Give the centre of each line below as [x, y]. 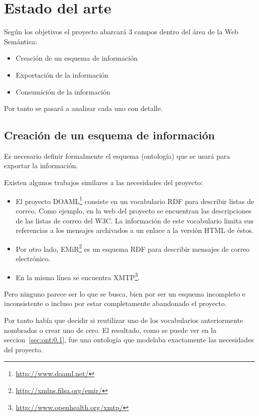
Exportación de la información [62, 74]
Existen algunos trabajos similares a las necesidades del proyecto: [104, 182]
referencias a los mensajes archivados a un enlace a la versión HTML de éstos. [135, 230]
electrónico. [33, 258]
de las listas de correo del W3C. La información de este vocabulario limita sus [134, 220]
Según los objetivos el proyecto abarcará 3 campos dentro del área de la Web [121, 32]
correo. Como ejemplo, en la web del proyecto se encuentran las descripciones [133, 210]
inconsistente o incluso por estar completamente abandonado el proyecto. [115, 303]
